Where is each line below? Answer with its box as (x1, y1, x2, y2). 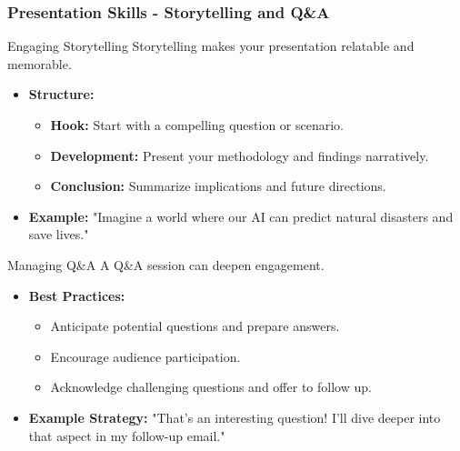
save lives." (28, 225, 89, 244)
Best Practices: (28, 286, 125, 305)
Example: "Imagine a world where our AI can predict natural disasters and (28, 206, 454, 225)
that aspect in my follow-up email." (28, 426, 225, 445)
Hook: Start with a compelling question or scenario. (50, 115, 344, 134)
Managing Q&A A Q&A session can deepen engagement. (7, 255, 325, 274)
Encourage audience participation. (50, 346, 241, 366)
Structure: (28, 85, 95, 104)
